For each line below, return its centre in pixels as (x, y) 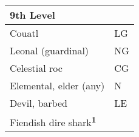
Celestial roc (36, 68)
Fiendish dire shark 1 (53, 122)
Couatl (24, 33)
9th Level (32, 15)
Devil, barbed (39, 103)
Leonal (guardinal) (49, 50)
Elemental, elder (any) (57, 85)
